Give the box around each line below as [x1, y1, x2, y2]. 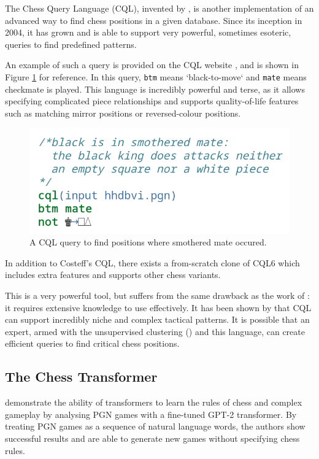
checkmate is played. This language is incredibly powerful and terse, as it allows [5, 82, 305, 95]
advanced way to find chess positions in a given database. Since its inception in [5, 13, 302, 26]
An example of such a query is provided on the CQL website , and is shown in [5, 58, 299, 71]
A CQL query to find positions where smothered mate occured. [29, 236, 267, 249]
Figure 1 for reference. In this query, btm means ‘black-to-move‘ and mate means [5, 70, 307, 83]
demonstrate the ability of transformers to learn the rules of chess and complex [5, 396, 302, 409]
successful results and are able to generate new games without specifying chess [5, 431, 300, 444]
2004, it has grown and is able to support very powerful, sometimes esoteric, [5, 26, 291, 39]
